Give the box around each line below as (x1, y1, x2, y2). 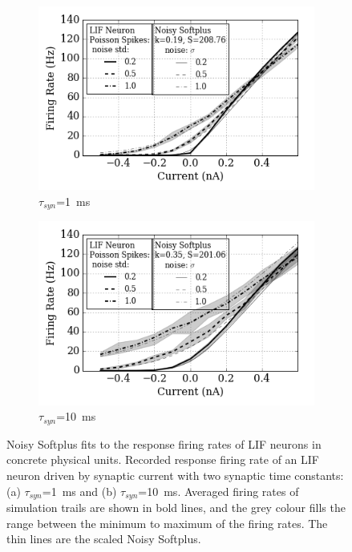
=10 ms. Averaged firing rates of (138, 482, 299, 499)
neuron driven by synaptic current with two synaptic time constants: (6, 466, 344, 483)
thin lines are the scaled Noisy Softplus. (6, 530, 201, 547)
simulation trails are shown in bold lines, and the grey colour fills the (6, 498, 346, 515)
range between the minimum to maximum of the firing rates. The (6, 514, 328, 531)
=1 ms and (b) (42, 482, 117, 499)
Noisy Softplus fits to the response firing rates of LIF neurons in (6, 435, 322, 452)
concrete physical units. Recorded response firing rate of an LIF (6, 451, 319, 468)
